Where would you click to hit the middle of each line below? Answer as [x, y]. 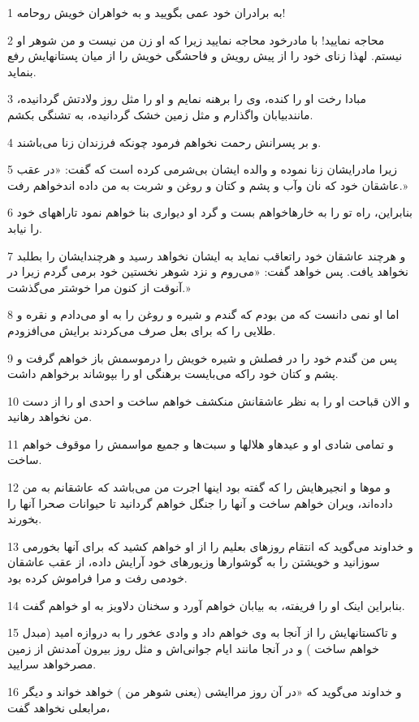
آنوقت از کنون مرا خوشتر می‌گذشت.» [99, 287]
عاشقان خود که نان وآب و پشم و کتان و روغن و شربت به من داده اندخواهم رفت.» [208, 185]
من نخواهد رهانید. [50, 417]
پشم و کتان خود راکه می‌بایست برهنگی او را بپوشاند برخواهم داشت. [173, 374]
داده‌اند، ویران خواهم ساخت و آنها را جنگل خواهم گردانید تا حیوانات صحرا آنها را [200, 503]
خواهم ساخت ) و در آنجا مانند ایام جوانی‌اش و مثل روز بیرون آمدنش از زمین [193, 648]
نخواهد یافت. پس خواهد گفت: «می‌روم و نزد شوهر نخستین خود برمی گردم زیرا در [208, 271]
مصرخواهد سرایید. [52, 664]
